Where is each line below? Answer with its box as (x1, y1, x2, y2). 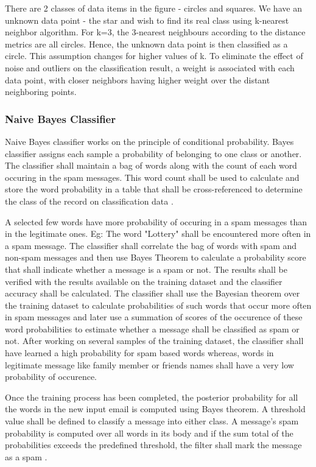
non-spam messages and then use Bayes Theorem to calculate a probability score (5, 251, 306, 264)
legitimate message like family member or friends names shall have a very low (5, 358, 294, 371)
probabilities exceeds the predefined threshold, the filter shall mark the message (5, 438, 302, 451)
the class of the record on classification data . (5, 194, 174, 207)
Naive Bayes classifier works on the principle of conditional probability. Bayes (5, 135, 294, 147)
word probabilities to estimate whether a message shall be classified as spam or (5, 322, 300, 335)
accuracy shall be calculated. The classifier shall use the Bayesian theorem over (5, 287, 300, 300)
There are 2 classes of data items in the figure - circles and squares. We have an (5, 2, 302, 14)
